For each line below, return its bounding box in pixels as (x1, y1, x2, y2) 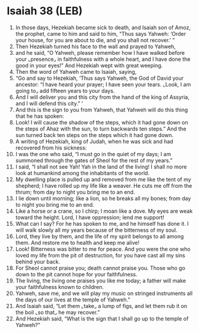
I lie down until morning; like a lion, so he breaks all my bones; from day (15, 195, 191, 202)
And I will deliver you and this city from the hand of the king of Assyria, (15, 94, 190, 101)
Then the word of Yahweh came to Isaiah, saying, (15, 68, 137, 75)
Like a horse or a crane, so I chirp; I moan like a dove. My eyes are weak (15, 207, 193, 214)
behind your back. (15, 258, 60, 265)
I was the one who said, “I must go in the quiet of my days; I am (15, 150, 172, 157)
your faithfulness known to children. (15, 283, 104, 290)
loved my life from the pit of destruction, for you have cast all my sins (15, 251, 185, 259)
